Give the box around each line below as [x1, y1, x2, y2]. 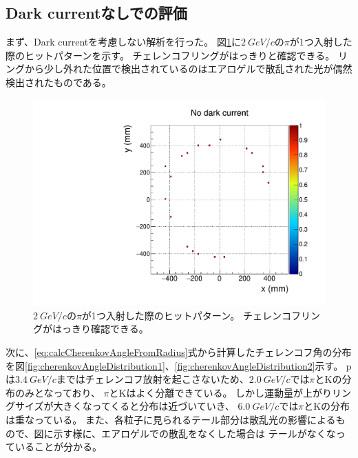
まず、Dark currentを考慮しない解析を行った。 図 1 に [6, 34, 241, 49]
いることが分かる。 [14, 439, 102, 454]
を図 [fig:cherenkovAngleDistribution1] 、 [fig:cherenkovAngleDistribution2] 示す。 [6, 358, 344, 372]
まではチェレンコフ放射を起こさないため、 [56, 372, 249, 386]
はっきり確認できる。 [52, 321, 149, 336]
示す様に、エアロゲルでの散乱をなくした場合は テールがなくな [53, 426, 336, 440]
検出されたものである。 [6, 74, 112, 89]
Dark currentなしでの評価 [6, 2, 187, 23]
